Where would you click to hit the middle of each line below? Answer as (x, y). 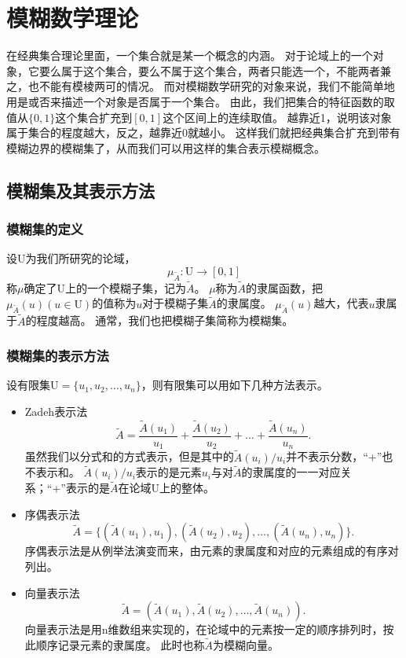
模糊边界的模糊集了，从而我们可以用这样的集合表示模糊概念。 (166, 147)
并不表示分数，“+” (334, 456)
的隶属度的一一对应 (291, 472)
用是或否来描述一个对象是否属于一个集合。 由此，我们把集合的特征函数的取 (201, 101)
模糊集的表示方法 (58, 356)
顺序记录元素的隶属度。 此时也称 (120, 644)
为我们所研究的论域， (80, 258)
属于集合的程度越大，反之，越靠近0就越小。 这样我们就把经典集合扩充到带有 (203, 132)
